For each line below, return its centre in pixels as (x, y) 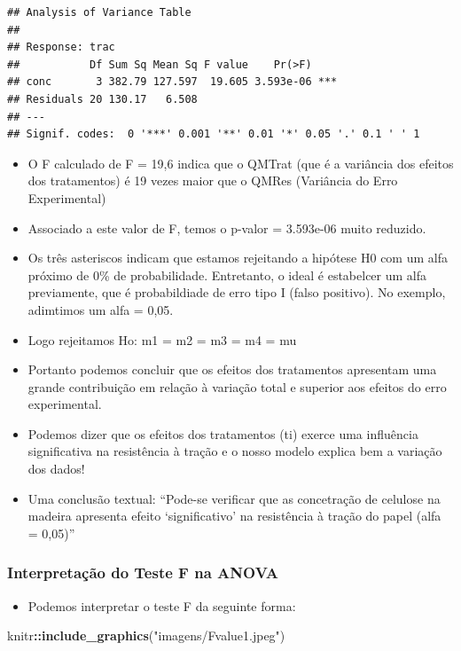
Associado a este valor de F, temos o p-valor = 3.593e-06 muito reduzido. (227, 227)
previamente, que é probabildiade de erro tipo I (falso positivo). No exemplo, (237, 292)
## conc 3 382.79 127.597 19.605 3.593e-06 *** (172, 82)
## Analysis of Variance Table (99, 12)
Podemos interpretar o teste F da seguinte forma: (162, 605)
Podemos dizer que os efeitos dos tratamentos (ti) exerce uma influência (223, 433)
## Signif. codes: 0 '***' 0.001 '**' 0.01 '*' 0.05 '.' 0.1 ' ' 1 (214, 134)
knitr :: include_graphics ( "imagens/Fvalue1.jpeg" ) (146, 635)
